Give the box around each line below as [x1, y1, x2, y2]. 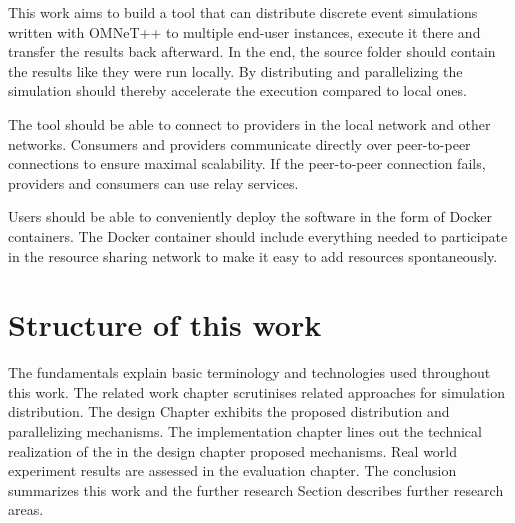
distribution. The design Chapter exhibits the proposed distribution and [8, 401, 450, 422]
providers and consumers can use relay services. [8, 172, 299, 193]
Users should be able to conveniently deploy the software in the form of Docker [8, 206, 493, 227]
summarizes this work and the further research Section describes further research [8, 479, 504, 500]
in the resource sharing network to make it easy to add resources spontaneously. [8, 245, 498, 266]
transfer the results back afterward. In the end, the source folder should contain [8, 41, 496, 62]
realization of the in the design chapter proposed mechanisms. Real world [8, 440, 458, 461]
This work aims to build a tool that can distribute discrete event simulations [8, 2, 478, 22]
